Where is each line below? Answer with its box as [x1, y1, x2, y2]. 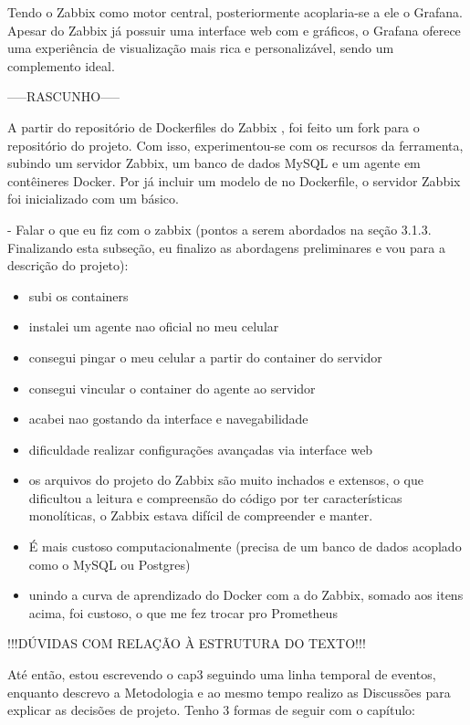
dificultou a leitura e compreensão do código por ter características [28, 488, 402, 507]
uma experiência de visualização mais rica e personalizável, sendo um [7, 38, 394, 58]
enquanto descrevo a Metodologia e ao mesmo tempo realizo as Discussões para [7, 682, 451, 701]
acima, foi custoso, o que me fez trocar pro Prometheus [28, 603, 338, 622]
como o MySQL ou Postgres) [28, 554, 191, 573]
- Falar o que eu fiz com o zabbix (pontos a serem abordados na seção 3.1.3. [7, 219, 432, 238]
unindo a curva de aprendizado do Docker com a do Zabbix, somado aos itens [28, 585, 464, 604]
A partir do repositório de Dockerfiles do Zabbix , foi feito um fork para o [7, 117, 420, 136]
